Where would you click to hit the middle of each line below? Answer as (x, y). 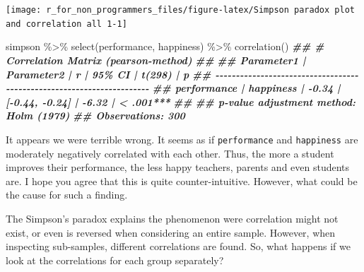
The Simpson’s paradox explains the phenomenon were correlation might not (172, 218)
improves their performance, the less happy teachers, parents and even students (178, 167)
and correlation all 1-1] (66, 24)
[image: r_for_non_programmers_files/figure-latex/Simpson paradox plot (180, 10)
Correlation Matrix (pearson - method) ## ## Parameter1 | (156, 60)
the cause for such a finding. (67, 195)
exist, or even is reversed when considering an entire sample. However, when (171, 232)
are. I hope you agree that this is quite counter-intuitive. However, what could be (182, 181)
